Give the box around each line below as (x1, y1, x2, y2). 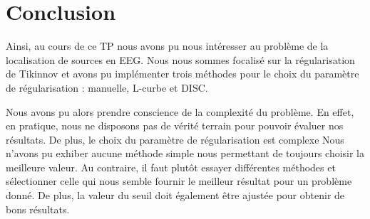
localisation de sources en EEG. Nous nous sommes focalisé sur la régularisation (6, 52, 355, 67)
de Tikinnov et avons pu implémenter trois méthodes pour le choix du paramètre (6, 66, 359, 81)
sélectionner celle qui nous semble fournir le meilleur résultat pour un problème (6, 173, 352, 188)
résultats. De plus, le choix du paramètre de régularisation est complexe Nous (6, 132, 344, 146)
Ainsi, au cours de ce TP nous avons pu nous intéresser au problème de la (6, 38, 329, 53)
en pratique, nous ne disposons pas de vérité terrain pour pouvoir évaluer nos (6, 118, 344, 133)
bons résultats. (6, 201, 70, 216)
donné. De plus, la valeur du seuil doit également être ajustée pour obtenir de (6, 188, 345, 203)
